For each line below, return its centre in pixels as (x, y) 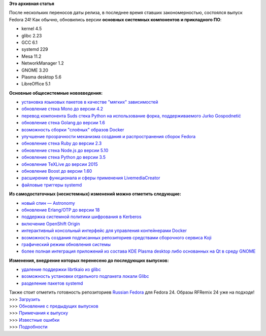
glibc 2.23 (32, 36)
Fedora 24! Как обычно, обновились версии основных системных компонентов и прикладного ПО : (115, 19)
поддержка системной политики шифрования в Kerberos (82, 217)
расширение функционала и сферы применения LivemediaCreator (91, 178)
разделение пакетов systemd (52, 283)
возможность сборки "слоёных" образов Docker (73, 130)
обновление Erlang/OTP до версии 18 (61, 210)
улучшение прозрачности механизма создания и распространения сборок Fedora (108, 137)
